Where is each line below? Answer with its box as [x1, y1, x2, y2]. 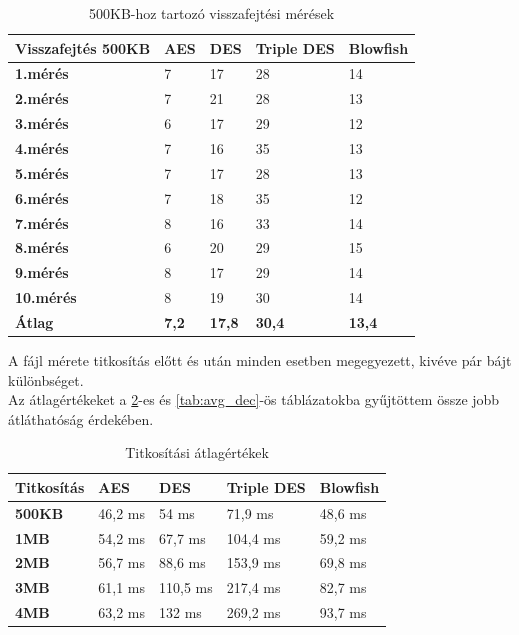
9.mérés [15, 262, 69, 283]
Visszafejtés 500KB [15, 37, 151, 58]
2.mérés [15, 88, 69, 109]
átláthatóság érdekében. [8, 408, 154, 429]
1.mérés [15, 63, 69, 84]
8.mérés [15, 237, 69, 258]
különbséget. [8, 369, 84, 390]
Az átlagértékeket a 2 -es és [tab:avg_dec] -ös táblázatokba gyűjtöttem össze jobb [8, 389, 500, 410]
